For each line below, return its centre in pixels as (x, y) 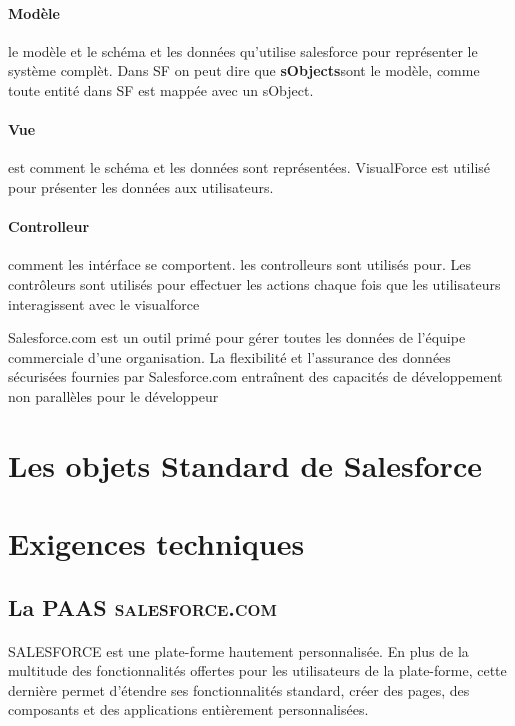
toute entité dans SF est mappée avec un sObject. (161, 89)
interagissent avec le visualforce (104, 303)
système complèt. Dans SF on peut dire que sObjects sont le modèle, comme (244, 70)
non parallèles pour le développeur (113, 395)
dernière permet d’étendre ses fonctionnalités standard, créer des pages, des (239, 689)
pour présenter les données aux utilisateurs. (141, 186)
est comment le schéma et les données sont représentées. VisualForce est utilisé (249, 167)
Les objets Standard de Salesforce (245, 464)
